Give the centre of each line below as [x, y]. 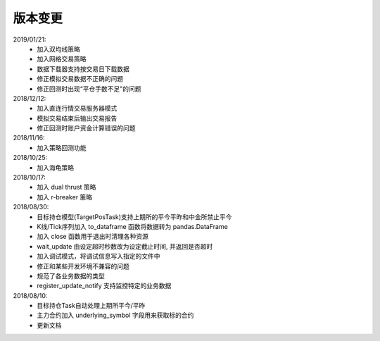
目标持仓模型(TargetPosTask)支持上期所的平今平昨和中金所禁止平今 [134, 217]
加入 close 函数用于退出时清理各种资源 [93, 237]
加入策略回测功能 [62, 147]
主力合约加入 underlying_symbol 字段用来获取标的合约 [115, 315]
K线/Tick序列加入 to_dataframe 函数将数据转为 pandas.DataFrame [132, 226]
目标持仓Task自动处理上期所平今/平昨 [91, 306]
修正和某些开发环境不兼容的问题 [83, 266]
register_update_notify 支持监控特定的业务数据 [104, 286]
